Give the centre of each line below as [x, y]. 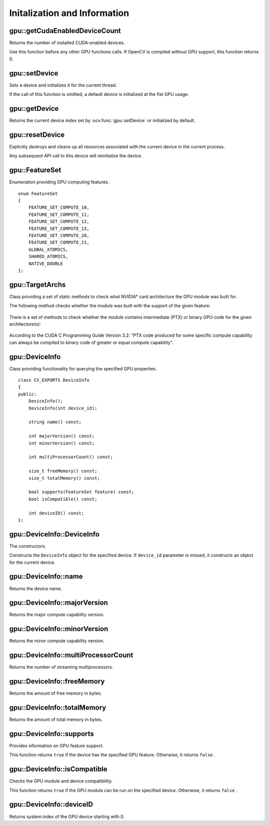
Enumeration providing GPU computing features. [59, 182]
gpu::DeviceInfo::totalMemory [58, 707]
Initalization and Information [69, 13]
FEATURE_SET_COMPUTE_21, [59, 243]
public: [27, 394]
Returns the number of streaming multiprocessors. [61, 667]
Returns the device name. [36, 588]
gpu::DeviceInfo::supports [52, 734]
